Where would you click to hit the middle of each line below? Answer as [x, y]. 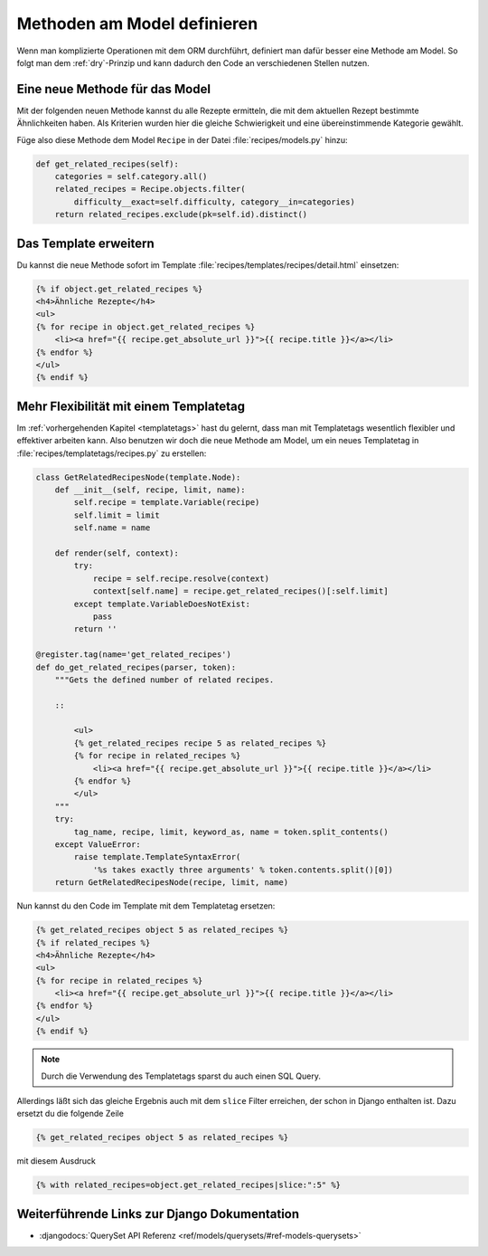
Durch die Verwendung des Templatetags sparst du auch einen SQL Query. [181, 1076]
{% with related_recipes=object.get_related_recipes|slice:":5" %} [188, 1185]
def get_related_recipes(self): [108, 164]
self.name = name [112, 528]
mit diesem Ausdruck [56, 1161]
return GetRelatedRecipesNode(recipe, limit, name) [172, 883]
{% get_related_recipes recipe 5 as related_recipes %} [200, 743]
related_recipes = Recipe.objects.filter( [150, 189]
